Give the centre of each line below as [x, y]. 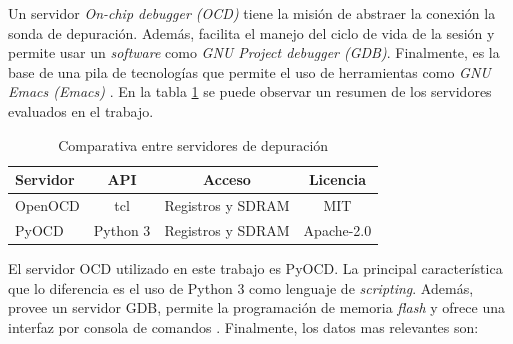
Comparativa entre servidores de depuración [193, 144]
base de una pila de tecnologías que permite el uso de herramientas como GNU [249, 71]
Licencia [337, 179]
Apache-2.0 [337, 229]
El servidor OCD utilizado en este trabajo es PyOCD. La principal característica [255, 267]
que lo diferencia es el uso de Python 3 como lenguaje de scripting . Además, [241, 287]
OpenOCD [47, 205]
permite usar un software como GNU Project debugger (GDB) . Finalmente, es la [254, 52]
